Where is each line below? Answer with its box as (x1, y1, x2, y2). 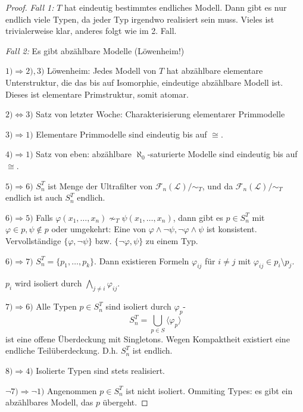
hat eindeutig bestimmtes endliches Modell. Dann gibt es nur (64, 1, 287, 13)
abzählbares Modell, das (5, 396, 93, 408)
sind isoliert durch (105, 300, 171, 313)
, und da (202, 179, 233, 192)
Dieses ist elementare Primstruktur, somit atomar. (5, 88, 189, 100)
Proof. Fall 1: (5, 1, 54, 13)
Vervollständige (5, 234, 61, 246)
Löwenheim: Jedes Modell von (46, 64, 157, 77)
